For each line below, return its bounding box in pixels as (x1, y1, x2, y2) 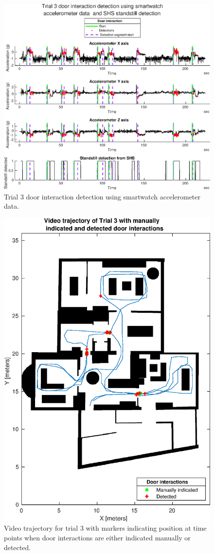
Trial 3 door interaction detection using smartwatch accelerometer (4, 191, 201, 201)
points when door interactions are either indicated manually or (4, 532, 191, 542)
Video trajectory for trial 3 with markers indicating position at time (4, 523, 207, 533)
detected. (4, 542, 31, 552)
